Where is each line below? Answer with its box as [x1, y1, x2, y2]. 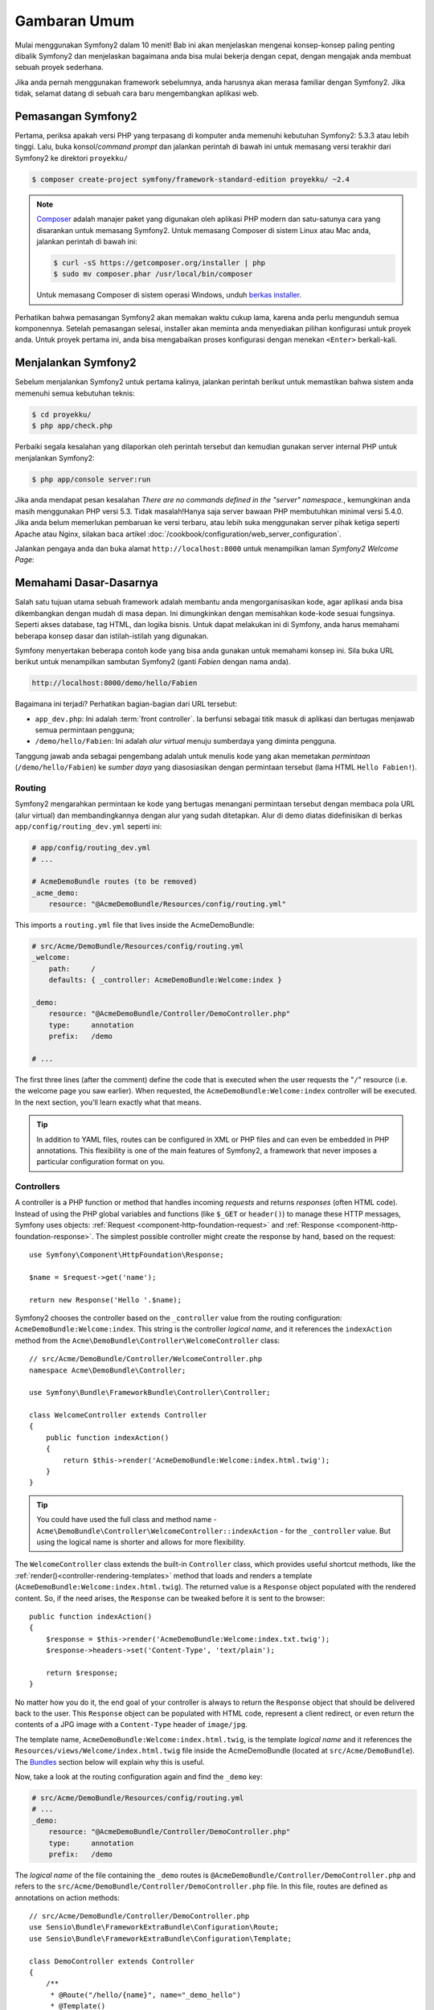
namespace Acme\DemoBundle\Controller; [29, 1365, 186, 1375]
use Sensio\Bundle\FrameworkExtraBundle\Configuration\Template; [29, 1934, 293, 1943]
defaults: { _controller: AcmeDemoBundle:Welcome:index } [48, 975, 282, 985]
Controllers [14, 1181, 60, 1192]
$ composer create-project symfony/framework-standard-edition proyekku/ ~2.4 [31, 174, 350, 184]
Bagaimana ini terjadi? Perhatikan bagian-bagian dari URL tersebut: [14, 699, 237, 709]
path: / [48, 964, 96, 973]
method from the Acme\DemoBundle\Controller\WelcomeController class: [14, 1335, 280, 1345]
